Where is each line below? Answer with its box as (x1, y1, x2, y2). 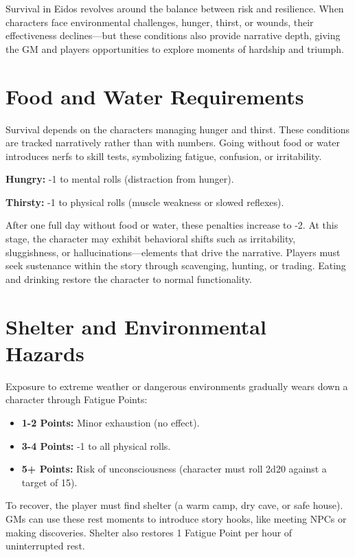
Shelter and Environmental (5, 312, 266, 340)
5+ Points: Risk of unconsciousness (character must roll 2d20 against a (21, 462, 327, 476)
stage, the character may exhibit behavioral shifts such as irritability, (5, 231, 296, 246)
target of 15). (21, 475, 78, 489)
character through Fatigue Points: (5, 392, 148, 407)
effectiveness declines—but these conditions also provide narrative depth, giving (5, 28, 341, 43)
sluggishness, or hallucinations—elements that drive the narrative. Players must (5, 245, 341, 259)
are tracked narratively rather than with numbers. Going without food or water (5, 135, 341, 150)
